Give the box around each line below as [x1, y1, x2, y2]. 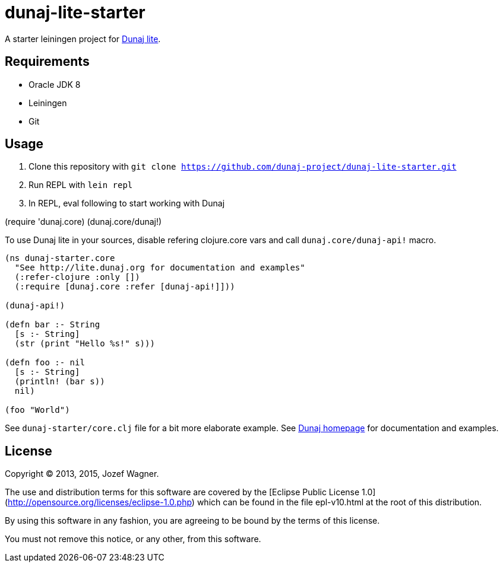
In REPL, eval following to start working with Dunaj [29, 198, 225, 209]
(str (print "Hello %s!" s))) [14, 339, 155, 349]
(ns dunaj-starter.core [5, 253, 115, 263]
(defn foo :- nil [5, 358, 85, 368]
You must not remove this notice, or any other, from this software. [5, 534, 261, 544]
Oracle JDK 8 [29, 79, 81, 90]
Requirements [5, 54, 90, 69]
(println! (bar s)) [14, 377, 105, 387]
